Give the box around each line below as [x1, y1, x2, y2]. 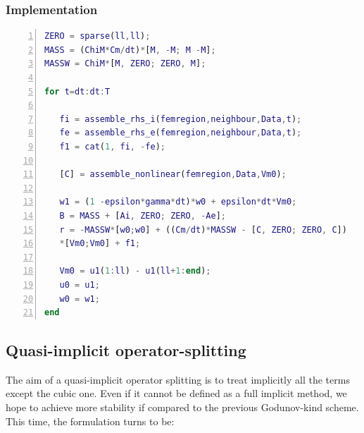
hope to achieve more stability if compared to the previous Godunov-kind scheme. [6, 400, 359, 415]
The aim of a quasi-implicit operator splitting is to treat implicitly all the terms [6, 372, 350, 386]
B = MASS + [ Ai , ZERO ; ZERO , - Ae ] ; [59, 210, 226, 221]
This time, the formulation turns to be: [6, 413, 175, 428]
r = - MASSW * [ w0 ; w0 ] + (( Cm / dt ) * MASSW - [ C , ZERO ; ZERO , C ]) [59, 224, 347, 235]
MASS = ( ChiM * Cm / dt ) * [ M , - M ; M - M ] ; [44, 44, 216, 55]
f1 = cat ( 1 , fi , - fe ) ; [59, 141, 166, 152]
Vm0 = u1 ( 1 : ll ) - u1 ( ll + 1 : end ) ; [59, 266, 211, 276]
